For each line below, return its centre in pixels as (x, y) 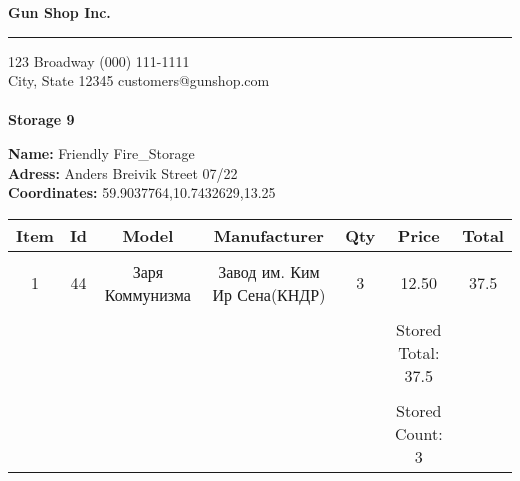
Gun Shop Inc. (59, 12)
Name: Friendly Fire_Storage (101, 152)
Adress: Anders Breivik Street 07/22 (123, 172)
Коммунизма (147, 294)
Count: (419, 433)
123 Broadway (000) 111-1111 (99, 60)
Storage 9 (41, 119)
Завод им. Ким (269, 271)
